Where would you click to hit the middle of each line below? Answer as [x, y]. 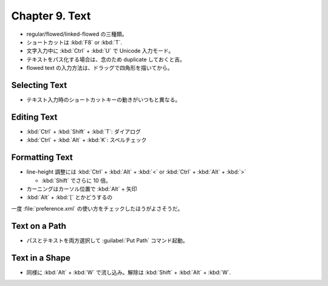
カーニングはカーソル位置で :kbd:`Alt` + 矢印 [82, 189]
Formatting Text [42, 158]
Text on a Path [39, 226]
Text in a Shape [41, 258]
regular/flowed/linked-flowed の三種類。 [77, 34]
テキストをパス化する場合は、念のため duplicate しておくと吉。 [106, 59]
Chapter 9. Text [51, 16]
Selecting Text [39, 85]
